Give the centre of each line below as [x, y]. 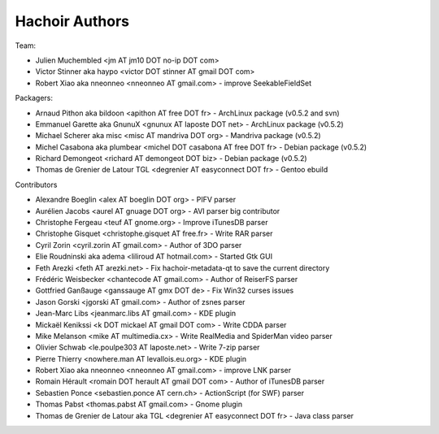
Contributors [36, 184]
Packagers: [34, 98]
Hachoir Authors [72, 21]
